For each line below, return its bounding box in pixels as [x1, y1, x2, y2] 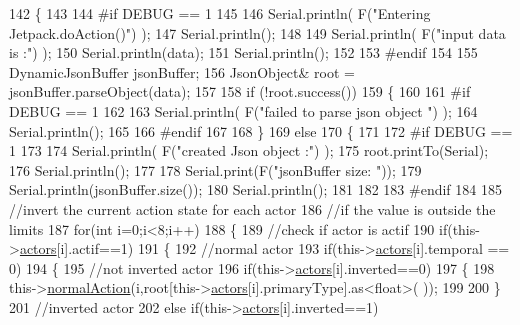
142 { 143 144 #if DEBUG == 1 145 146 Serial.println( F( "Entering [9, 3, 431, 23]
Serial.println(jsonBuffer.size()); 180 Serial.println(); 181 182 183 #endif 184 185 [9, 179, 502, 200]
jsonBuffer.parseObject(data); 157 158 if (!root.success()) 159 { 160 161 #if [9, 81, 471, 102]
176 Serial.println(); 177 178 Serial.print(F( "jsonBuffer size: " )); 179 [9, 159, 422, 180]
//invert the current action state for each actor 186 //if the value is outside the [9, 198, 496, 219]
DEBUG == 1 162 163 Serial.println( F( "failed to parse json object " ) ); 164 [9, 100, 478, 121]
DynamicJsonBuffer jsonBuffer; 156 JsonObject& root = [9, 61, 355, 82]
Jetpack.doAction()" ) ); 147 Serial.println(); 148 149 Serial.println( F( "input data [9, 22, 506, 43]
